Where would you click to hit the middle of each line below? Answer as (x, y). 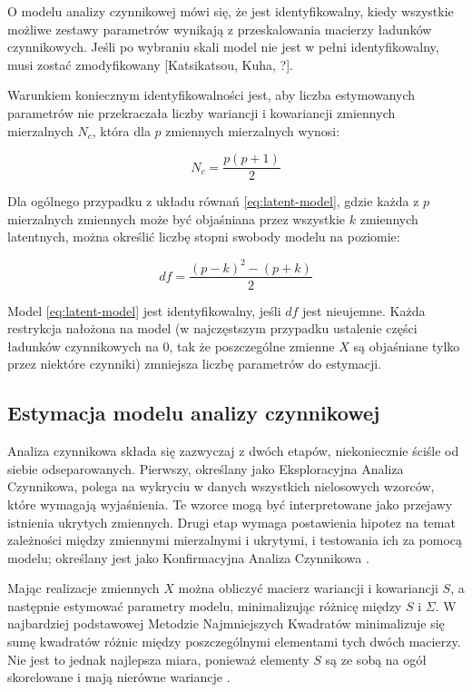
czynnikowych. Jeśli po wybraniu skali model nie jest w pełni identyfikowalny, (223, 47)
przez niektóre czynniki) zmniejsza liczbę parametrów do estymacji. (195, 364)
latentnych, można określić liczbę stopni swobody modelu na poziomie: (204, 237)
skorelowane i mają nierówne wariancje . (119, 677)
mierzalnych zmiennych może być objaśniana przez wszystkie (177, 218)
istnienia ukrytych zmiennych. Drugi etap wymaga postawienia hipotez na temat (231, 522)
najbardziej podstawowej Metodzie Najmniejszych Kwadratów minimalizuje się (226, 623)
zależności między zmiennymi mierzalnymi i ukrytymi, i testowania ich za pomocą (235, 540)
